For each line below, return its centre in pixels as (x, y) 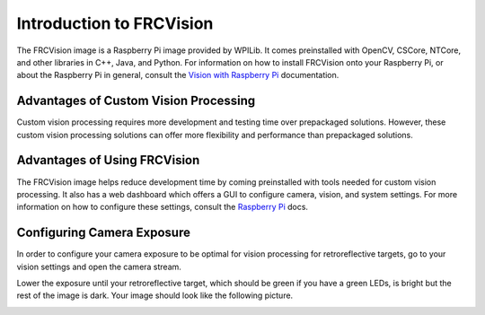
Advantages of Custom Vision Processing (136, 101)
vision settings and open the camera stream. (99, 267)
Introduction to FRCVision (115, 23)
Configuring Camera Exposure (103, 233)
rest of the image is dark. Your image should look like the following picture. (155, 295)
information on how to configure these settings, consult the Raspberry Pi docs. (163, 207)
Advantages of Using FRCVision (108, 160)
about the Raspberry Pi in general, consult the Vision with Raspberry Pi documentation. (178, 75)
